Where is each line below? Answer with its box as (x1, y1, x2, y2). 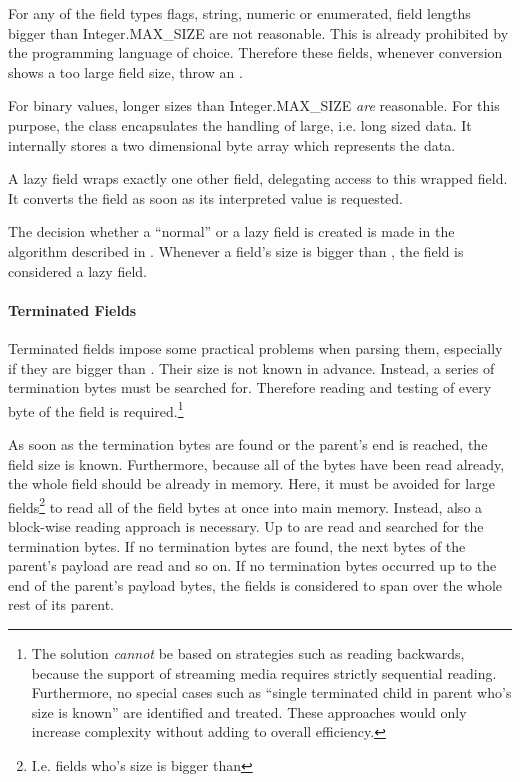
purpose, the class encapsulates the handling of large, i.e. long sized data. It (8, 114, 472, 135)
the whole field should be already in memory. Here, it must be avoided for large (8, 473, 495, 494)
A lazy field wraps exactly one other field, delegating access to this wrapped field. (8, 168, 508, 189)
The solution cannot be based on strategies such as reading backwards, (31, 642, 465, 663)
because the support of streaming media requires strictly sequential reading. (31, 662, 497, 683)
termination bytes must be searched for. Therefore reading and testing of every (8, 377, 492, 398)
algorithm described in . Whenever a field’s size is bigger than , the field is (8, 240, 464, 261)
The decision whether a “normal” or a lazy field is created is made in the (8, 221, 455, 242)
